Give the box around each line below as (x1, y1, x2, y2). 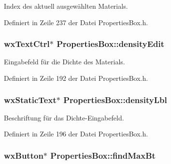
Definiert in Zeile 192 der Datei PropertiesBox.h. (4, 73, 148, 83)
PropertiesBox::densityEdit (57, 38, 165, 50)
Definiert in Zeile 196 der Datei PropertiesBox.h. (4, 129, 148, 139)
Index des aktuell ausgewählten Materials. (4, 1, 128, 11)
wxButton (4, 149, 43, 161)
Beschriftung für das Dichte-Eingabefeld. (4, 112, 124, 122)
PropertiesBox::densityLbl (63, 93, 167, 105)
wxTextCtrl (4, 38, 50, 50)
